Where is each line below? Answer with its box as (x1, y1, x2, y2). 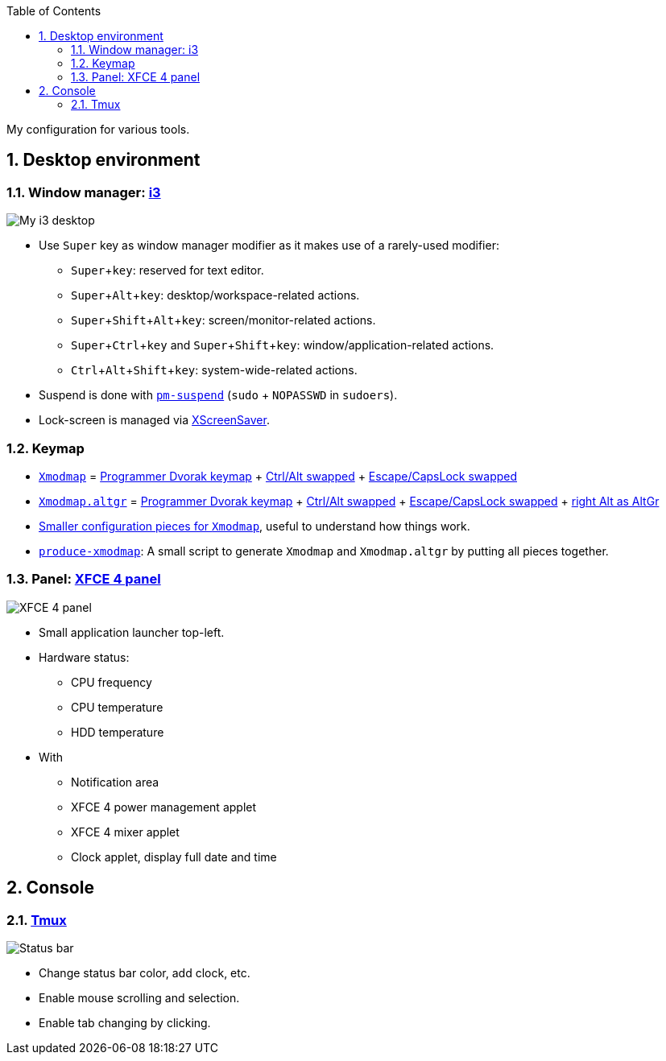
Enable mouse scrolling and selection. (39, 990, 240, 1005)
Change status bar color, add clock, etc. (39, 965, 250, 980)
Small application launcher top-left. (39, 625, 225, 639)
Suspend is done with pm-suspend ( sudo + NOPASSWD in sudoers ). (39, 388, 398, 403)
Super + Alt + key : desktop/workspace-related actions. (71, 288, 360, 303)
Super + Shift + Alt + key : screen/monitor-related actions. (71, 313, 376, 328)
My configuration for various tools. (6, 122, 190, 136)
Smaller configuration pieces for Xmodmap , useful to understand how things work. (39, 518, 470, 533)
